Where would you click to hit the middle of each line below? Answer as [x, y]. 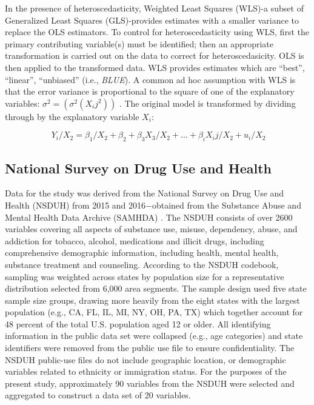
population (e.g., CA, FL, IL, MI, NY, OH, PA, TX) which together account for [154, 312]
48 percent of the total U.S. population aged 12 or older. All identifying [138, 323]
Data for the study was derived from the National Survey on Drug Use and [145, 193]
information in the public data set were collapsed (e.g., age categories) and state [154, 336]
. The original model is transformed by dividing [207, 103]
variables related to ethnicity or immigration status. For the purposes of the [146, 371]
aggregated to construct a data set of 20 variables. [98, 395]
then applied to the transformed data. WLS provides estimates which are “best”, [155, 67]
